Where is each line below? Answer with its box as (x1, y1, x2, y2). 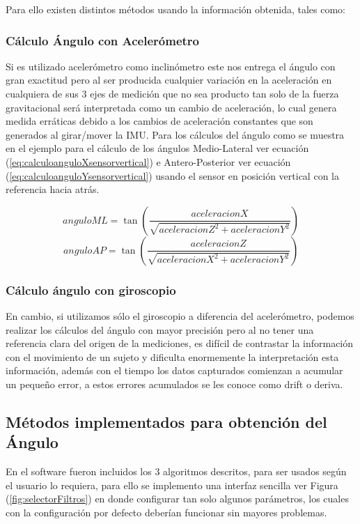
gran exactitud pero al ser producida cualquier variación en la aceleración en (6, 72, 332, 87)
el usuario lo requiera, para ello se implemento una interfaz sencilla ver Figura (6, 477, 338, 492)
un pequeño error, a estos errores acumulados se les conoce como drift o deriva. (6, 376, 343, 391)
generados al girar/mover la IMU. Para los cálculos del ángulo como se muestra (6, 127, 345, 141)
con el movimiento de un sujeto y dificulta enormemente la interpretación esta (6, 349, 339, 364)
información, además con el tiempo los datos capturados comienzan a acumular (6, 363, 343, 378)
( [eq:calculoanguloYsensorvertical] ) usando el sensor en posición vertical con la (6, 168, 339, 183)
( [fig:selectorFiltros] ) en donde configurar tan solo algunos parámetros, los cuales (6, 491, 349, 506)
